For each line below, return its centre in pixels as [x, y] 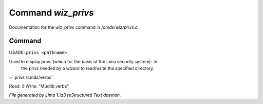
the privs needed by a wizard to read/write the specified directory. [88, 69]
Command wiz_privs [51, 13]
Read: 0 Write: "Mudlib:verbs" [39, 86]
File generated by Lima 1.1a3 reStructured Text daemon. [65, 95]
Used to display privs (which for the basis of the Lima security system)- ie [83, 61]
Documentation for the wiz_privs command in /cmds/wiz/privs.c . [74, 27]
